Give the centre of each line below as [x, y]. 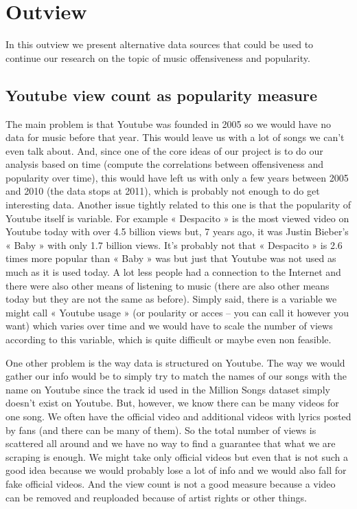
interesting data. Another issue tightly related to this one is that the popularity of [178, 205]
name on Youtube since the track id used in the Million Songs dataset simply [168, 389]
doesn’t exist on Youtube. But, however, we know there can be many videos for [172, 403]
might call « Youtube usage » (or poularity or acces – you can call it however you [177, 312]
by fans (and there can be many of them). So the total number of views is [161, 430]
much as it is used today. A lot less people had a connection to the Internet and [173, 272]
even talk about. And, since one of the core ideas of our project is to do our [164, 150]
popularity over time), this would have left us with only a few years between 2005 [177, 177]
